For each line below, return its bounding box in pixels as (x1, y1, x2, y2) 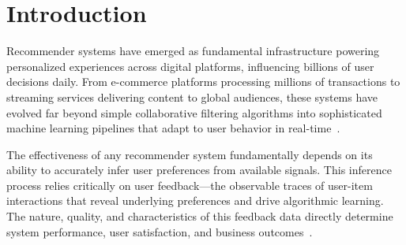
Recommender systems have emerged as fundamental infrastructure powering (6, 43, 380, 59)
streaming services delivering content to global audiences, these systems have (6, 88, 378, 105)
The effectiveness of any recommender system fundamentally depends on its (6, 146, 373, 162)
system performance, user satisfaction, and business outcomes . (6, 223, 313, 239)
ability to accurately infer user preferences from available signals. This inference (6, 161, 392, 178)
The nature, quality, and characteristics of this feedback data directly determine (6, 208, 393, 225)
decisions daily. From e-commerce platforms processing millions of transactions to (6, 73, 400, 90)
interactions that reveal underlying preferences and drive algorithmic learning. (6, 192, 384, 209)
